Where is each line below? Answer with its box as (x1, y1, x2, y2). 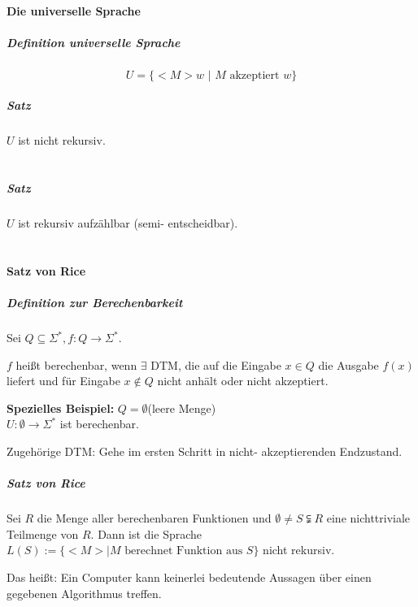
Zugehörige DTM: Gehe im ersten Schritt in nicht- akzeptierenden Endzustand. (7, 442, 403, 459)
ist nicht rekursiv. (18, 132, 106, 149)
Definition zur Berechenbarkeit (7, 294, 183, 311)
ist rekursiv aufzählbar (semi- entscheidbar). (18, 215, 238, 232)
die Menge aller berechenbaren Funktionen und (37, 509, 272, 527)
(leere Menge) (147, 399, 216, 416)
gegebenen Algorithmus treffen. (7, 584, 162, 601)
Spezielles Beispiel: (7, 399, 115, 416)
